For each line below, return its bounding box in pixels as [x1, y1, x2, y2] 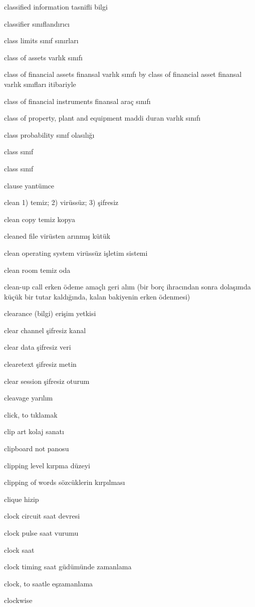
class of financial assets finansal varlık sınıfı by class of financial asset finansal [4, 69, 242, 79]
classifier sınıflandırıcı [4, 18, 70, 29]
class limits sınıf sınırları [4, 35, 79, 46]
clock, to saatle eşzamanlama [4, 578, 93, 588]
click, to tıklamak [4, 409, 58, 420]
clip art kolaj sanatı [4, 426, 64, 437]
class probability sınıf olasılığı [4, 129, 95, 140]
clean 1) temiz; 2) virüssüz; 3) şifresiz [4, 197, 119, 208]
